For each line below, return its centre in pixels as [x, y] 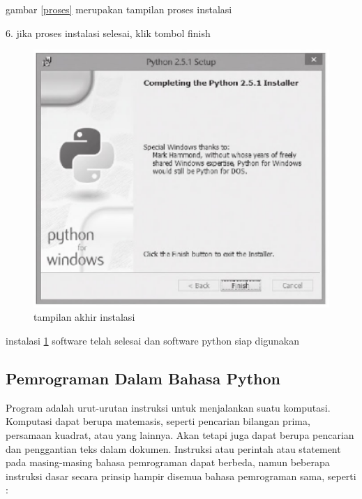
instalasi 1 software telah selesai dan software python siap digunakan [153, 340]
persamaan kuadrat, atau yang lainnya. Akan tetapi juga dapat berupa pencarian [180, 434]
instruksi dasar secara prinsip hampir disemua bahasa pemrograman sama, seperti [181, 476]
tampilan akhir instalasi [84, 317]
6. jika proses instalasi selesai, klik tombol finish [108, 32]
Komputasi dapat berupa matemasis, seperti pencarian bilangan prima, [158, 421]
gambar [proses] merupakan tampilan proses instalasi [119, 9]
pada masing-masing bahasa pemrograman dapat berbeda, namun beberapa [168, 462]
